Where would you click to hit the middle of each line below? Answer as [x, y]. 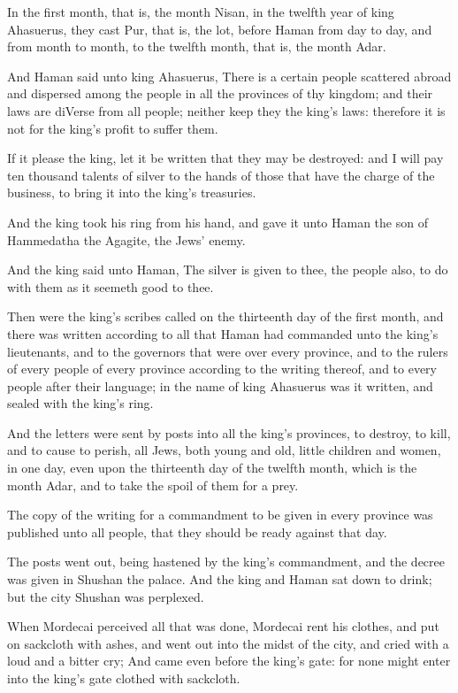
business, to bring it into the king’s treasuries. [132, 192]
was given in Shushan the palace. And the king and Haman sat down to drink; [220, 579]
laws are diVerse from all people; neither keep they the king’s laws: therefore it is [226, 110]
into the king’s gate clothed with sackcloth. [124, 678]
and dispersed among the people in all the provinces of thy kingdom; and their [220, 93]
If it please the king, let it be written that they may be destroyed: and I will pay [225, 158]
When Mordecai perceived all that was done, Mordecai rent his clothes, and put [223, 626]
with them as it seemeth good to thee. [111, 286]
